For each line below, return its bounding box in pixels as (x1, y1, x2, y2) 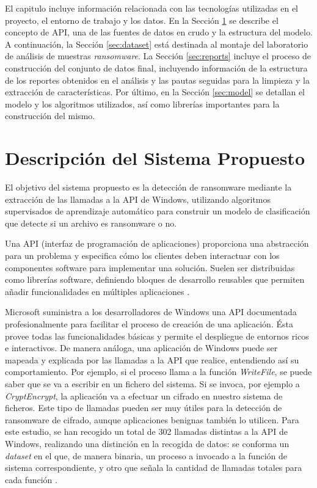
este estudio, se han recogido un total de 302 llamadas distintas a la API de (5, 425, 288, 438)
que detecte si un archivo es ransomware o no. (5, 216, 177, 229)
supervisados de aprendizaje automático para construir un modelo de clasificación (5, 205, 310, 217)
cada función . (5, 473, 57, 486)
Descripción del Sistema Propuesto (5, 145, 305, 170)
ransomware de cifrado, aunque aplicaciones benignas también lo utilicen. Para (5, 413, 299, 426)
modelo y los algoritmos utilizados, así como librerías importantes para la (5, 97, 280, 110)
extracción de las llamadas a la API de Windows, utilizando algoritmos (5, 192, 271, 205)
